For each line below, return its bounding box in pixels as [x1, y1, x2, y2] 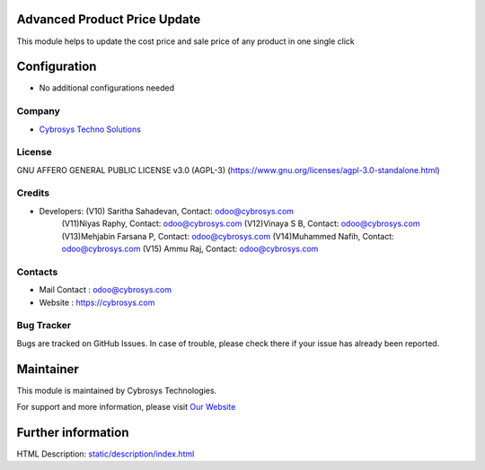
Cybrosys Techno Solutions [39, 124, 141, 135]
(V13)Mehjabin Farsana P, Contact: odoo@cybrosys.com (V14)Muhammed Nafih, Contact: [61, 231, 394, 241]
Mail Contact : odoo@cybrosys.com [39, 284, 172, 295]
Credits [16, 187, 49, 199]
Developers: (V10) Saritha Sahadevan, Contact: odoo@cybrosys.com [39, 205, 295, 216]
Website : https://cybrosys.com [39, 297, 155, 308]
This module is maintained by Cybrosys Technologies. [16, 385, 217, 396]
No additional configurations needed [39, 83, 175, 93]
